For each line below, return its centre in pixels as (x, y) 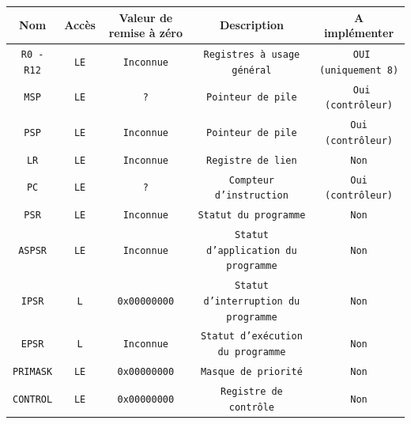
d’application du (252, 250)
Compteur (252, 180)
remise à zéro (146, 33)
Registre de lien (252, 160)
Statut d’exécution (251, 337)
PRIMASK (33, 372)
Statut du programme (252, 216)
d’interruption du (252, 301)
